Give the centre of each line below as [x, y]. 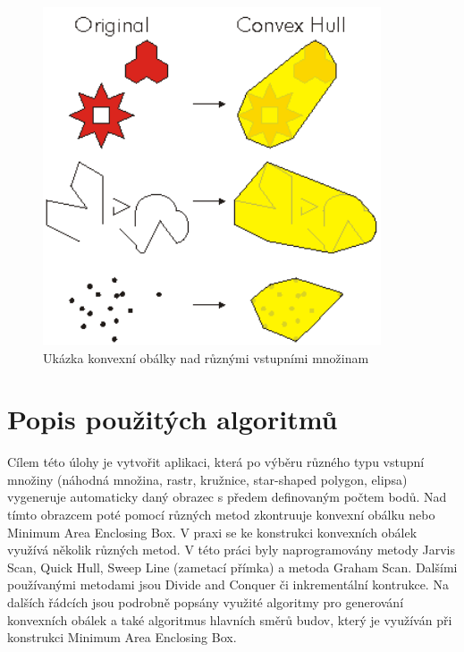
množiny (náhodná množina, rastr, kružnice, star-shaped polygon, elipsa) [207, 479]
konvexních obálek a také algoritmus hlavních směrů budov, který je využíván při [230, 619]
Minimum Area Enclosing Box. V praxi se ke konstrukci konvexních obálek [212, 532]
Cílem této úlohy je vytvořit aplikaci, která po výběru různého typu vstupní [216, 462]
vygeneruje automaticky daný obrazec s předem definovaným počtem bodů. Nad [227, 497]
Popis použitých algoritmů [173, 419]
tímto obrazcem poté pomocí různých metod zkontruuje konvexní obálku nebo [221, 515]
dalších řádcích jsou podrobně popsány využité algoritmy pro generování [206, 602]
